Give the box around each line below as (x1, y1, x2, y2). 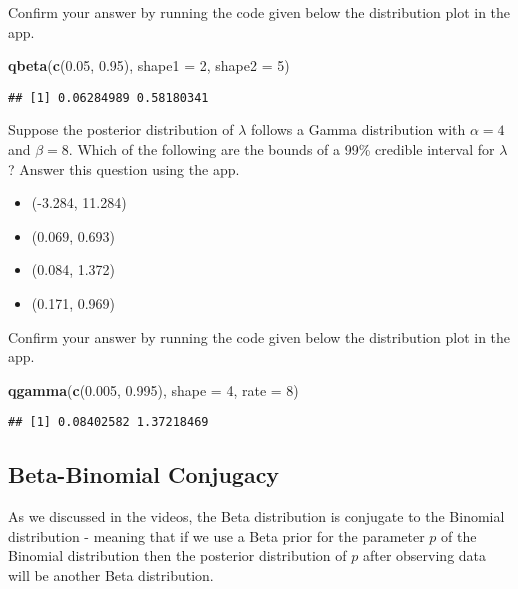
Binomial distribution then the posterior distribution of (8, 545, 347, 566)
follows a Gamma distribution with (251, 119, 466, 140)
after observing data (362, 545, 487, 566)
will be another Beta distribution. (8, 565, 214, 586)
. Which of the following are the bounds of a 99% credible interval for (68, 139, 495, 160)
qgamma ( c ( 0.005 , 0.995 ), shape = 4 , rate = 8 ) (8, 379, 299, 400)
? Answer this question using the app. (8, 158, 240, 179)
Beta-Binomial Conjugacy (8, 459, 280, 490)
